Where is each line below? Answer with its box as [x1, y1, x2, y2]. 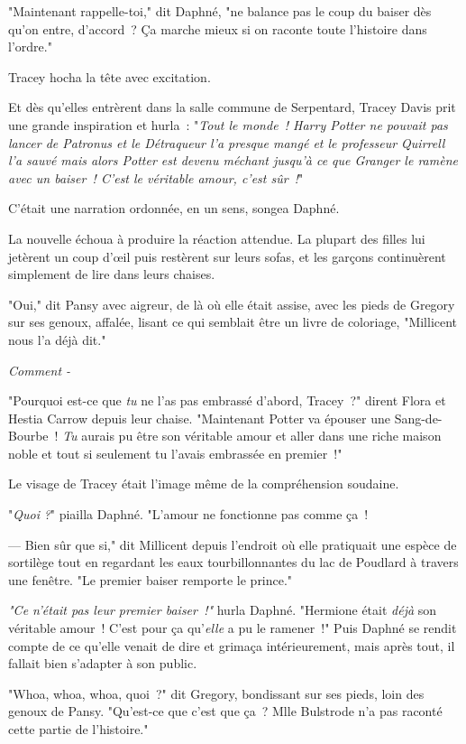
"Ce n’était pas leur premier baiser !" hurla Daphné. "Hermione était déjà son [8, 600, 437, 619]
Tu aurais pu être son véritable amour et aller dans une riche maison [62, 426, 442, 445]
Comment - [8, 360, 71, 379]
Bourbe [8, 426, 49, 445]
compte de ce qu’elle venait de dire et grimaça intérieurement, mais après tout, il [8, 636, 455, 655]
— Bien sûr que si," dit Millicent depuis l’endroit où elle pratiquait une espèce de [8, 535, 457, 553]
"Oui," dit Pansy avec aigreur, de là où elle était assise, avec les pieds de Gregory [8, 294, 455, 313]
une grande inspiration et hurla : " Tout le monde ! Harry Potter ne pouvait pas [8, 115, 448, 134]
